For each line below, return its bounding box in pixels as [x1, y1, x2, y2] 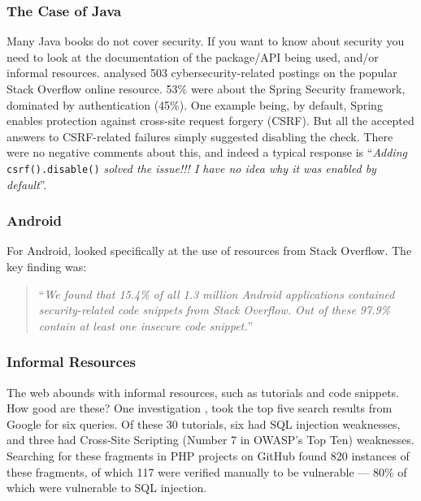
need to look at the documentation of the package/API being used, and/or [7, 48, 379, 65]
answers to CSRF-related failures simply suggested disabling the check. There [7, 127, 393, 145]
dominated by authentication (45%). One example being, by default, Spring [7, 96, 383, 113]
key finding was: [7, 258, 87, 275]
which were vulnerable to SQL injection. [7, 479, 207, 496]
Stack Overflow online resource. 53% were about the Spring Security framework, [7, 80, 406, 97]
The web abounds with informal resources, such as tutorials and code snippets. [7, 383, 399, 400]
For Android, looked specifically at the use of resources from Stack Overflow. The [7, 242, 412, 259]
